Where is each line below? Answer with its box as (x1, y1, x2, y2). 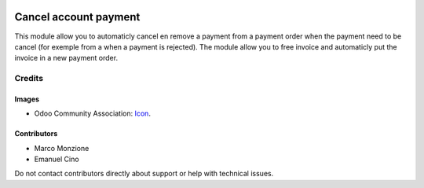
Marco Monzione (34, 143, 90, 153)
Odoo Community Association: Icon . (34, 109, 151, 118)
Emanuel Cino (34, 154, 79, 164)
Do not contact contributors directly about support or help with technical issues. (14, 169, 274, 179)
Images (14, 94, 39, 104)
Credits (14, 73, 43, 84)
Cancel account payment (14, 10, 141, 24)
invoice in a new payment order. (14, 53, 118, 63)
